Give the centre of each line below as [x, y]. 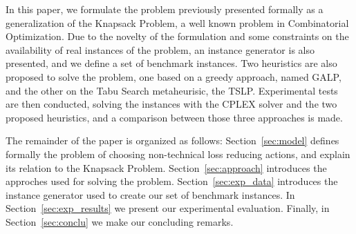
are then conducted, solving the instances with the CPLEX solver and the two [171, 104]
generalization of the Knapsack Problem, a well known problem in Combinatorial [177, 22]
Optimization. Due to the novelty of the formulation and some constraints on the [177, 36]
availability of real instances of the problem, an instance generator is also [160, 49]
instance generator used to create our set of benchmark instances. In [150, 194]
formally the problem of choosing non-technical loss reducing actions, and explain [178, 154]
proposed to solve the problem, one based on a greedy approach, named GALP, [174, 76]
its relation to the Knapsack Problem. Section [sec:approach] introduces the [166, 167]
